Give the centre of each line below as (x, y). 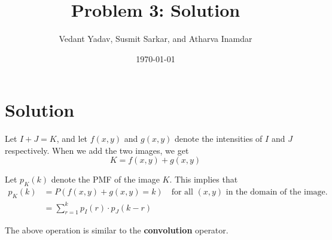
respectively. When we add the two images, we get (97, 150)
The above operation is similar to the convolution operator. (117, 230)
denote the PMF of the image (105, 179)
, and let (72, 139)
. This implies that (204, 179)
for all (182, 192)
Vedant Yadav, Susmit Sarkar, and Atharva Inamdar (156, 39)
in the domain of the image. (277, 192)
